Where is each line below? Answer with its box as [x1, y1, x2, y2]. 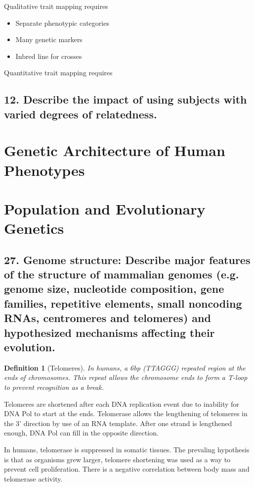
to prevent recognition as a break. [4, 382, 104, 392]
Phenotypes [4, 160, 85, 180]
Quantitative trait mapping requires [4, 67, 113, 78]
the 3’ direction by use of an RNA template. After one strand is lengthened [4, 418, 232, 428]
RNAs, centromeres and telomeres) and [4, 310, 211, 325]
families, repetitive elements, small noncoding [4, 295, 242, 311]
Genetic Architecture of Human [4, 140, 225, 161]
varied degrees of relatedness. [4, 106, 157, 121]
